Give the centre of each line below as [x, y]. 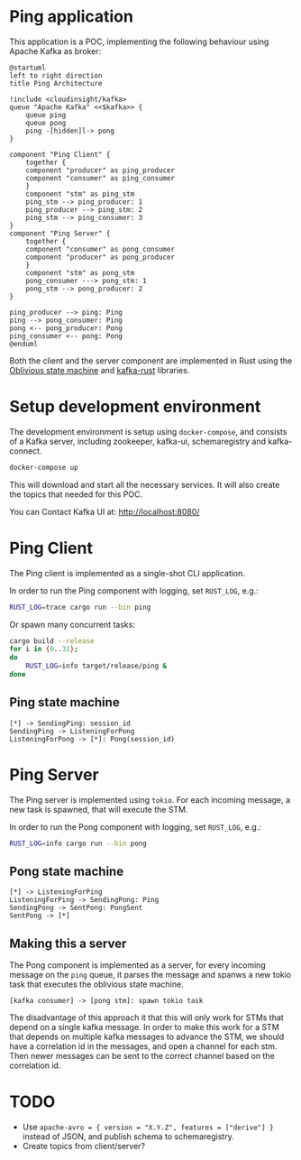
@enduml [24, 344]
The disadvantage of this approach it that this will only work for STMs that [146, 1017]
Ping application [71, 17]
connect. [26, 451]
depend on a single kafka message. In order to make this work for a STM [144, 1027]
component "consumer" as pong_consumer [100, 249]
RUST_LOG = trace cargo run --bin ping [80, 607]
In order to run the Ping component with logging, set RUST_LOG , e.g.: [134, 590]
